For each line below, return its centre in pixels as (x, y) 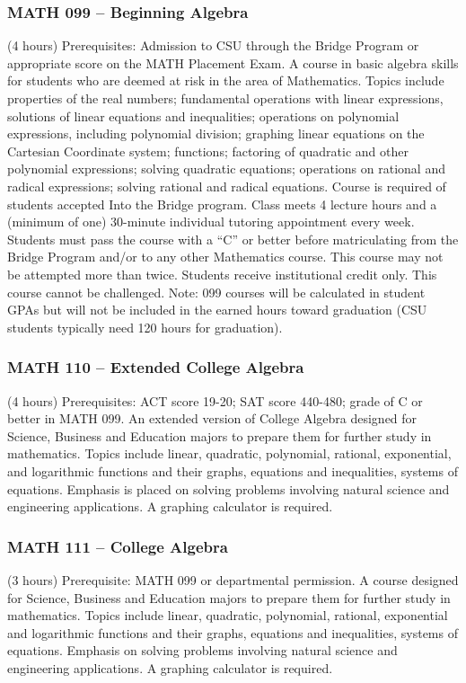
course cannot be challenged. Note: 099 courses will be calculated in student (216, 292)
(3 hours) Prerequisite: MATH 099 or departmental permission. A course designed (233, 579)
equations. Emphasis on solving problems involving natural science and (202, 650)
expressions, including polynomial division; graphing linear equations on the (216, 133)
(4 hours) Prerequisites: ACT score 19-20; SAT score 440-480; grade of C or (215, 400)
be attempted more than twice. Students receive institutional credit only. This (222, 274)
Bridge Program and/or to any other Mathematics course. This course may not (225, 257)
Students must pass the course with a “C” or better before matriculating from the (233, 239)
